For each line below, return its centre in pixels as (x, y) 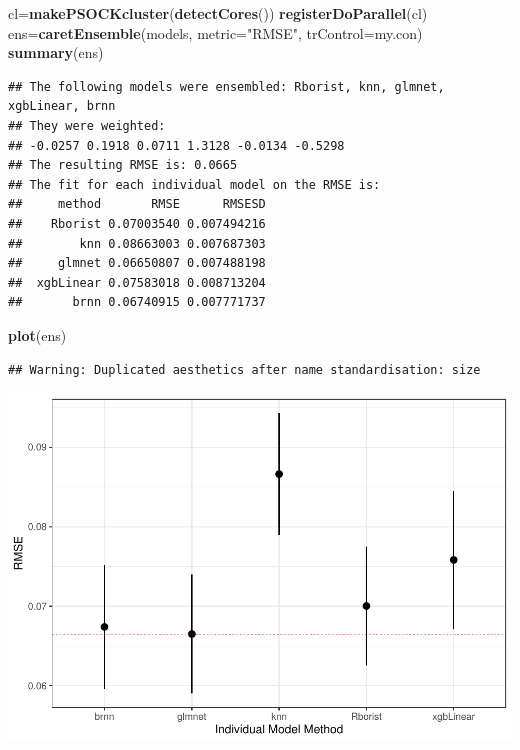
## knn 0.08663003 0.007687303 (137, 243)
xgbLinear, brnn (62, 106)
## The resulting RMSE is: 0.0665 (123, 165)
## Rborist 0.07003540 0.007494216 (137, 223)
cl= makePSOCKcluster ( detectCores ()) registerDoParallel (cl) (218, 13)
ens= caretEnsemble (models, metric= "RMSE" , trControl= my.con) (215, 32)
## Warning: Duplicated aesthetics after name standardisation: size (244, 369)
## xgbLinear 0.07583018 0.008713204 (137, 282)
